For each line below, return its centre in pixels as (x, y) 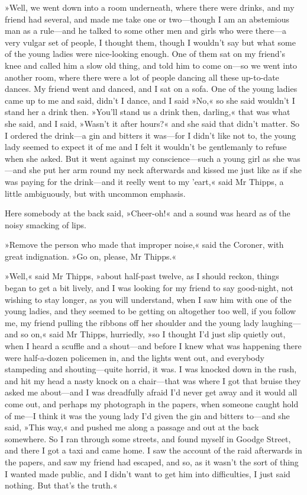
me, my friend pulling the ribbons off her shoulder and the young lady (132, 322)
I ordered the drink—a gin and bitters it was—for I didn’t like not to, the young (151, 135)
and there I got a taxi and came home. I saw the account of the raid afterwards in (153, 450)
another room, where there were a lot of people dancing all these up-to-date (142, 77)
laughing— (281, 322)
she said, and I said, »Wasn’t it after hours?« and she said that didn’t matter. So (152, 123)
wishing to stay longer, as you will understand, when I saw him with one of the (148, 299)
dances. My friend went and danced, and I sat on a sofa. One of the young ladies (151, 89)
